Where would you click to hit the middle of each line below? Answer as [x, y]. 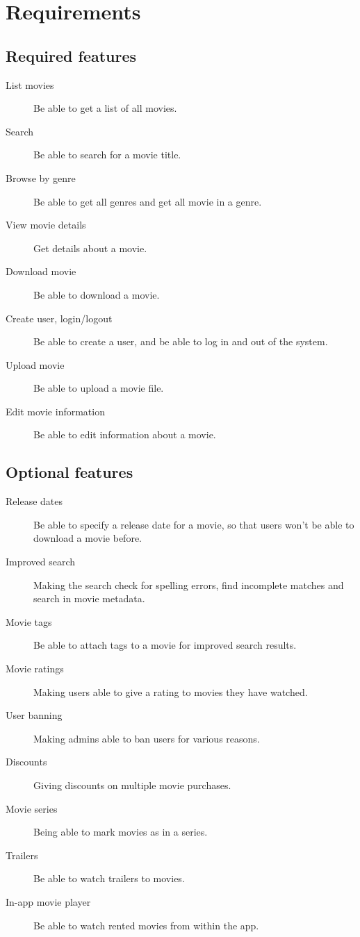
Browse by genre [41, 177]
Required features [71, 55]
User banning [34, 715]
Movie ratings [35, 669]
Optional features [69, 472]
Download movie [41, 271]
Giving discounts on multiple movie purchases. [132, 785]
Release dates [34, 501]
